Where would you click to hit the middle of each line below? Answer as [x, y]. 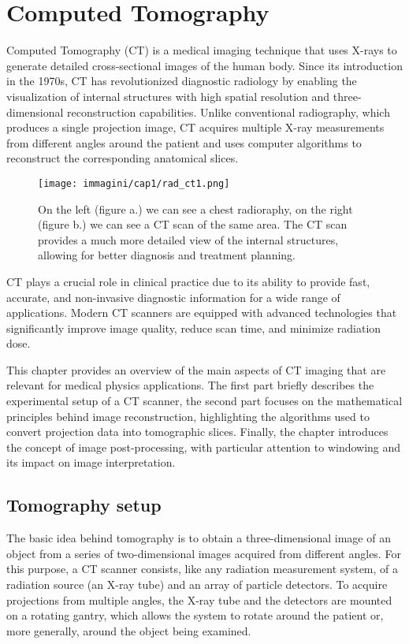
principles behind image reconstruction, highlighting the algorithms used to [188, 416]
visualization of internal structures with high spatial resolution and [168, 96]
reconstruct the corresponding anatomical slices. [123, 158]
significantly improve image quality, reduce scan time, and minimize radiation [194, 328]
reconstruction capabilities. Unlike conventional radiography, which [229, 112]
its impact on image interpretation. [91, 462]
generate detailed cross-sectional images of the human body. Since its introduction [204, 65]
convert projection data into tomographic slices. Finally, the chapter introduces [197, 432]
